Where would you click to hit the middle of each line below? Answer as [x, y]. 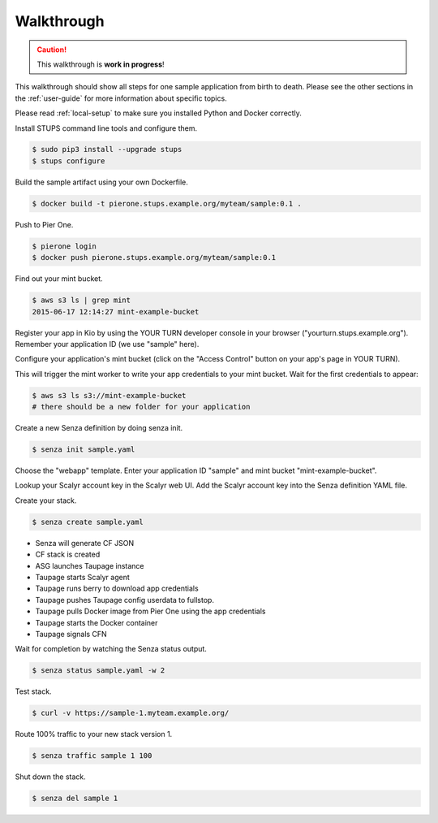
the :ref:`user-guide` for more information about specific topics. [121, 98]
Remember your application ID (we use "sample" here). [107, 344]
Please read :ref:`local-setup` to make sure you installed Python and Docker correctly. [158, 113]
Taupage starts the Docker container [97, 622]
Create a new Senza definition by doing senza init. [99, 428]
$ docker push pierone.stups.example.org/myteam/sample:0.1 [154, 258]
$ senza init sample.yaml [84, 450]
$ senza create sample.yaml [88, 522]
